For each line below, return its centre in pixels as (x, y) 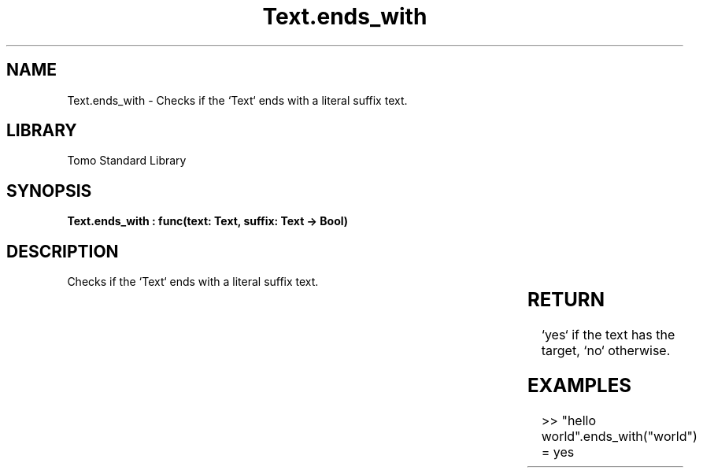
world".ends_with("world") (619, 436)
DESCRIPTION (63, 251)
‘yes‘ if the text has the (608, 335)
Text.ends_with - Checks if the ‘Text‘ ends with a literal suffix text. (237, 100)
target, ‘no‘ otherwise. (606, 351)
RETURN (566, 300)
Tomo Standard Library (127, 161)
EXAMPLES (579, 385)
